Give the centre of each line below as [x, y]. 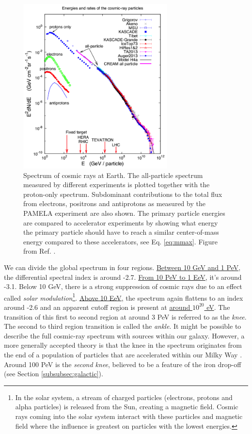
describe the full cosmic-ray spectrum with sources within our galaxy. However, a [124, 335]
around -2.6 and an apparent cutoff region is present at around [97, 307]
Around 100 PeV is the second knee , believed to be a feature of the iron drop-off [123, 364]
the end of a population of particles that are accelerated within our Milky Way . [123, 354]
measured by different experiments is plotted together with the [117, 185]
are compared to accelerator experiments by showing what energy [121, 222]
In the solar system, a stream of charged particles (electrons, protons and [124, 397]
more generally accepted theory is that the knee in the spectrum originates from [123, 345]
